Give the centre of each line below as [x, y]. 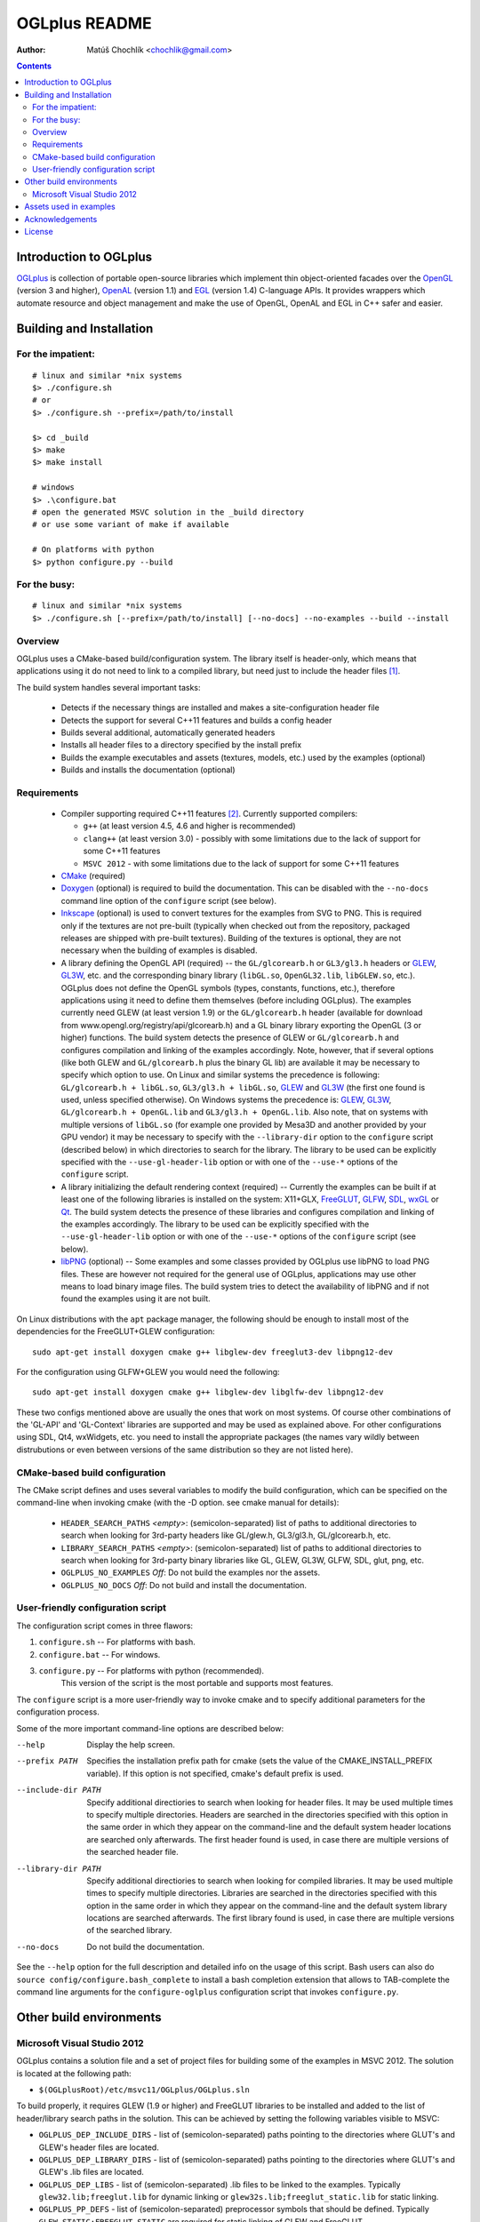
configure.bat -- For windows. [100, 1654]
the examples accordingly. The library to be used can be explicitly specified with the [215, 1224]
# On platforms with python [93, 550]
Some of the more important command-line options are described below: [150, 1728]
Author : [31, 50]
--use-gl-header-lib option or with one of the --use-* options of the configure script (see [239, 1236]
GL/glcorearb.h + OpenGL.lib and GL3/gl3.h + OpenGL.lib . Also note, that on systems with [244, 1112]
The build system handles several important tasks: [108, 687]
